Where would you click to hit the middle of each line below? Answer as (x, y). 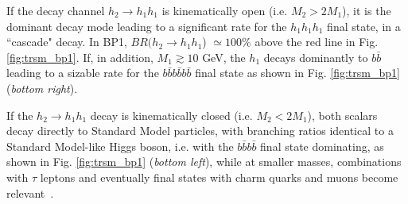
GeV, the (224, 57)
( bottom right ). (42, 88)
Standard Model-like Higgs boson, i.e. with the (120, 146)
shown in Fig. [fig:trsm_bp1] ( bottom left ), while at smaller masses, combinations (204, 162)
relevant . (30, 192)
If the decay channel (56, 10)
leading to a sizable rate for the (83, 73)
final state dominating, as (322, 146)
